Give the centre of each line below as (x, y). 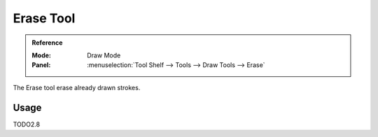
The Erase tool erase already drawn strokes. (77, 87)
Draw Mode (104, 55)
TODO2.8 (27, 124)
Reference (47, 43)
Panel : (41, 65)
